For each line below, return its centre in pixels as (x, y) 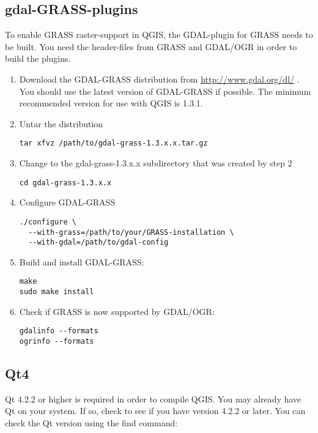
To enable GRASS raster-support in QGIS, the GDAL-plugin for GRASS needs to (159, 35)
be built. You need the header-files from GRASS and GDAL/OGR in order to (151, 46)
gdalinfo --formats (59, 331)
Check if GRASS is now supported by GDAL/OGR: (117, 311)
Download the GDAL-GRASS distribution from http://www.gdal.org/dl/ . (159, 79)
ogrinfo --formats (57, 341)
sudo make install (57, 292)
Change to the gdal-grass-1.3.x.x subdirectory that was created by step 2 (156, 163)
